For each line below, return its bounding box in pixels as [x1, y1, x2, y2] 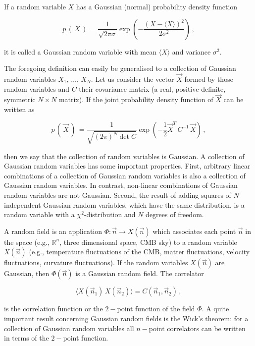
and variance [172, 46, 211, 57]
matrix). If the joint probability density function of [58, 94, 213, 105]
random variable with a [4, 209, 75, 220]
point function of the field [117, 303, 195, 314]
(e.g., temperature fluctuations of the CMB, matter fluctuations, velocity [29, 246, 250, 257]
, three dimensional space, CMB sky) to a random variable [59, 236, 237, 247]
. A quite [202, 303, 229, 314]
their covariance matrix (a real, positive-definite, [79, 83, 226, 94]
